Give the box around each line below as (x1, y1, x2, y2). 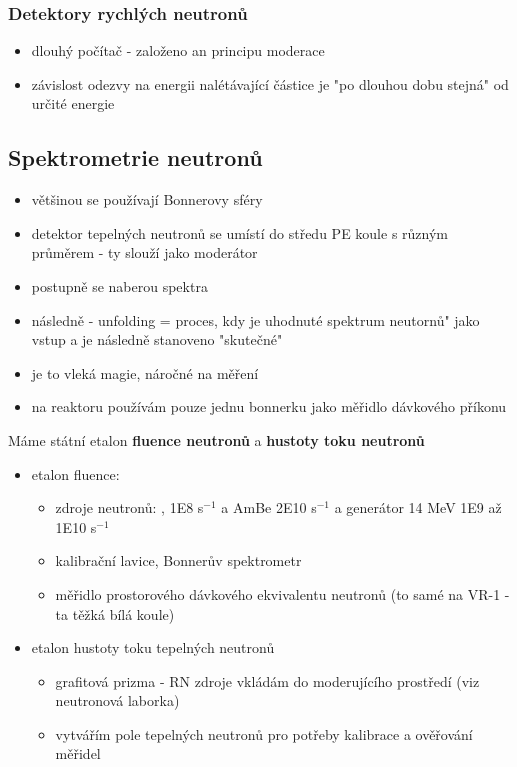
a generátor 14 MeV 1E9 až (334, 497, 502, 518)
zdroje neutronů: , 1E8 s (55, 497, 204, 518)
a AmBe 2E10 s (221, 497, 317, 518)
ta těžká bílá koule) (55, 603, 175, 624)
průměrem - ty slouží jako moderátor (31, 242, 258, 263)
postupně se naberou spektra (31, 275, 208, 296)
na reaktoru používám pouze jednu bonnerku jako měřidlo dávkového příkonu (31, 396, 507, 417)
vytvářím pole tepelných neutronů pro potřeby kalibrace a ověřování (55, 723, 473, 744)
